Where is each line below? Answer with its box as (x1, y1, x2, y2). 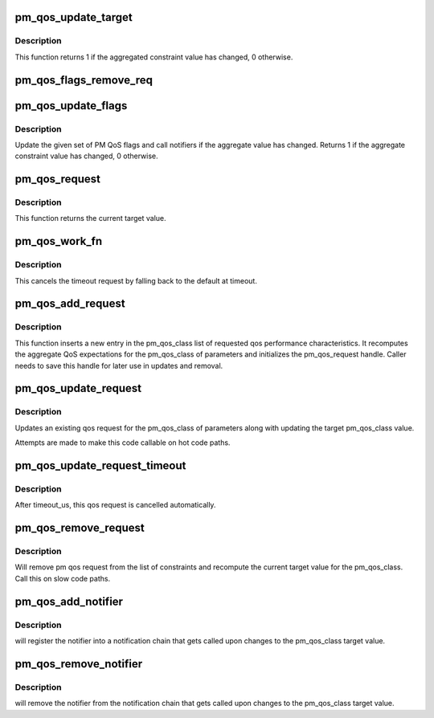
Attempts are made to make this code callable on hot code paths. (14, 438, 231, 447)
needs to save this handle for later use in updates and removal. (14, 361, 223, 370)
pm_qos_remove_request (14, 521, 145, 535)
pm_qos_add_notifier (14, 594, 124, 608)
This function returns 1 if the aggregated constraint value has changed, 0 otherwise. (14, 52, 293, 62)
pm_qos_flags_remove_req (14, 73, 153, 87)
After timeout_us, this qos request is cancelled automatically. (14, 500, 216, 510)
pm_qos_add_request (14, 297, 125, 311)
